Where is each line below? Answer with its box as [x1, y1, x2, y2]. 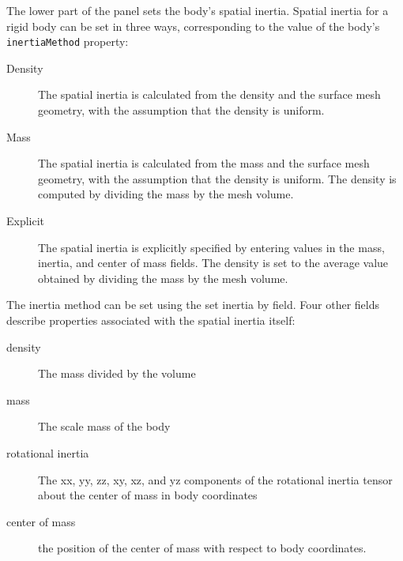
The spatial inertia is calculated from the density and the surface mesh [38, 86, 381, 103]
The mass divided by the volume [38, 365, 196, 382]
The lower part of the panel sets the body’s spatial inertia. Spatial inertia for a [6, 2, 389, 18]
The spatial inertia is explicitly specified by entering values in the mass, [38, 239, 385, 255]
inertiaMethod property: [6, 33, 129, 50]
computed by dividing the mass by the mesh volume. [38, 186, 294, 202]
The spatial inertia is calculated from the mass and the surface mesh [38, 155, 370, 171]
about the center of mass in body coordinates [38, 487, 258, 503]
